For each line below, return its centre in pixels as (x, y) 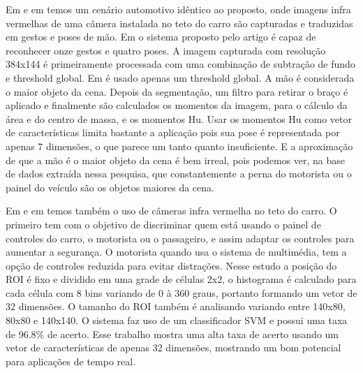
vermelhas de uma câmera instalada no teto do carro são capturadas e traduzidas (179, 23)
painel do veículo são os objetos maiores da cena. (110, 187)
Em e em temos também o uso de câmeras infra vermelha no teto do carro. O (171, 211)
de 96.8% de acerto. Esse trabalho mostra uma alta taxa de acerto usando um (172, 334)
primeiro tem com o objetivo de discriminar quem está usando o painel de (163, 224)
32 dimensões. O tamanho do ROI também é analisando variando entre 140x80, (176, 306)
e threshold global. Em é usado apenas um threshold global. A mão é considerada (180, 77)
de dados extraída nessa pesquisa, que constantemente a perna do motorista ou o (179, 174)
